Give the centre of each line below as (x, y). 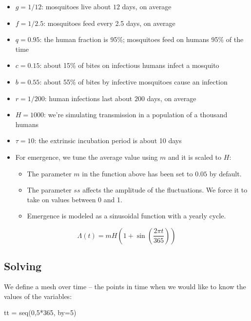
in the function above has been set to (137, 173)
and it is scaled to (195, 157)
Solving (23, 266)
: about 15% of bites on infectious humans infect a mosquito (129, 65)
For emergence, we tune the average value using (87, 157)
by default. (225, 173)
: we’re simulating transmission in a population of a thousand (136, 115)
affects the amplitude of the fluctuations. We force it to (165, 190)
